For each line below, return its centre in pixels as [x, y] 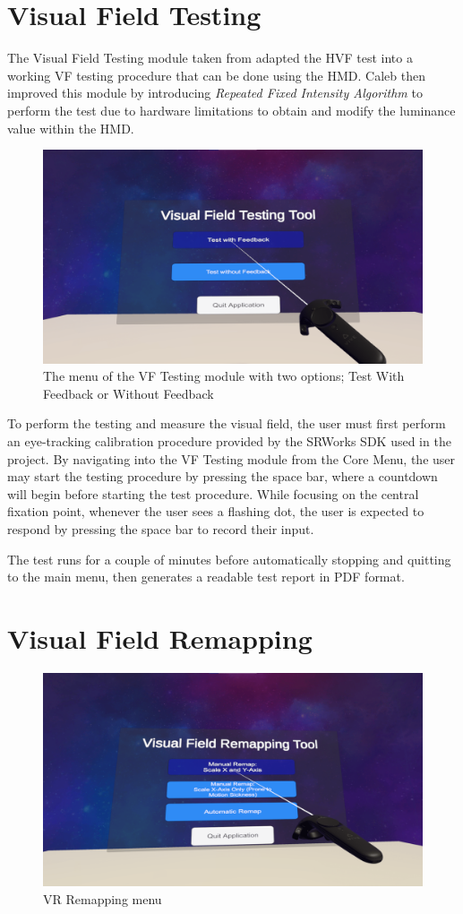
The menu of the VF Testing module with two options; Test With [224, 376]
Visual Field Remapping [160, 638]
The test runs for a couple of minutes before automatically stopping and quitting [229, 559]
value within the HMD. [71, 128]
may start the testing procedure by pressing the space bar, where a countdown [223, 476]
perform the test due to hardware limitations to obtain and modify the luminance [231, 110]
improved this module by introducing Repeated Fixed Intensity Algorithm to [215, 93]
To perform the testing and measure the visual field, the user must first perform [227, 423]
